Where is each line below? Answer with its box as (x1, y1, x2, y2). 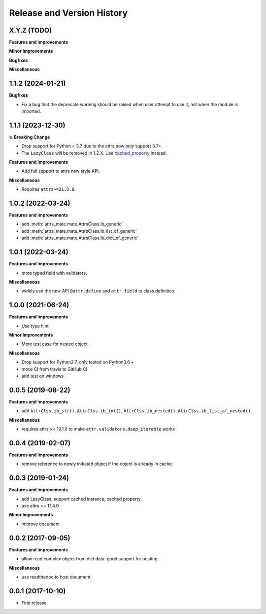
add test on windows (21, 373, 64, 379)
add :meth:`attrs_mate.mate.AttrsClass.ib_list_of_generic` (21, 228, 137, 234)
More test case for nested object (21, 341, 88, 347)
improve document (21, 521, 60, 527)
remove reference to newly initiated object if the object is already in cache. (21, 461, 173, 467)
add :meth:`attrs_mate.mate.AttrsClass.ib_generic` (21, 221, 123, 227)
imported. (21, 108, 41, 114)
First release (21, 600, 47, 606)
